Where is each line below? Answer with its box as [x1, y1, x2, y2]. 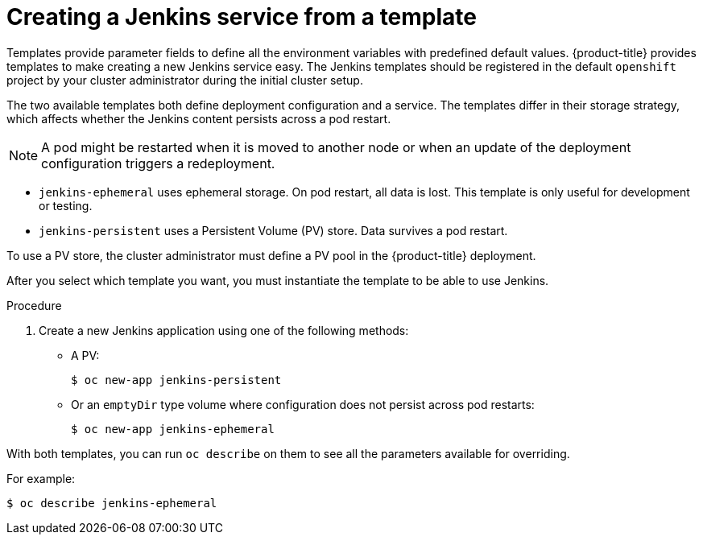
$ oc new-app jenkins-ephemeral [71, 422, 275, 436]
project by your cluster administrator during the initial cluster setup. [6, 72, 363, 87]
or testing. [39, 198, 93, 213]
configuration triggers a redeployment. [41, 155, 275, 171]
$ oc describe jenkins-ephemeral [6, 496, 217, 510]
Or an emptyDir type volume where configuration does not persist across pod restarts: [71, 397, 535, 411]
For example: [6, 471, 76, 485]
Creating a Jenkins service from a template [6, 3, 478, 31]
